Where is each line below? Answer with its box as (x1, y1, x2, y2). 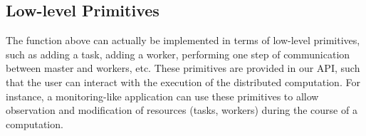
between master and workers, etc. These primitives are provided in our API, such (6, 61, 360, 75)
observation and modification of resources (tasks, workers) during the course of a (6, 103, 357, 117)
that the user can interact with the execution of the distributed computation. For (6, 74, 360, 89)
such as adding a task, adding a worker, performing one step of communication (6, 46, 350, 61)
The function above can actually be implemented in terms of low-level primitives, (6, 33, 360, 48)
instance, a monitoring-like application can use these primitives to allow (6, 88, 319, 103)
